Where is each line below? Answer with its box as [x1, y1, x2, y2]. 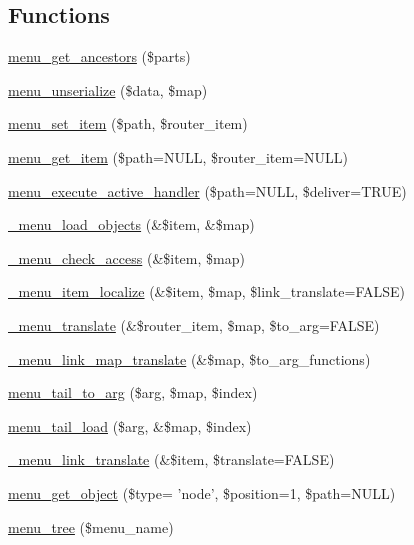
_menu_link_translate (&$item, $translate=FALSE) [8, 449, 335, 470]
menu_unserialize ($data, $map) [8, 79, 208, 100]
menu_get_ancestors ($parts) [8, 46, 191, 67]
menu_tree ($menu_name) [8, 516, 174, 537]
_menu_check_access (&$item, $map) [8, 247, 245, 268]
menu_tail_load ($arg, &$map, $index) [8, 415, 252, 436]
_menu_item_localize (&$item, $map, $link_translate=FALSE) [8, 281, 406, 302]
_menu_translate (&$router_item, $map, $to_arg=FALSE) [8, 314, 380, 335]
